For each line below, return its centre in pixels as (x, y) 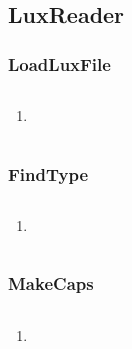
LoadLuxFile (59, 63)
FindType (48, 173)
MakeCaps (51, 283)
